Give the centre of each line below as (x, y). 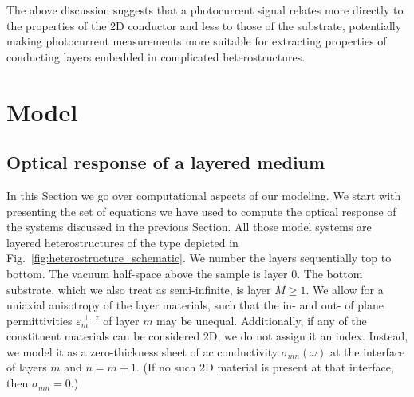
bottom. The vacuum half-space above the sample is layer (147, 273)
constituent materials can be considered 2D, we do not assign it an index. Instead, (207, 336)
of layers (27, 367)
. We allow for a (345, 289)
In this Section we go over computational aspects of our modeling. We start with (204, 195)
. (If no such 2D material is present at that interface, (265, 367)
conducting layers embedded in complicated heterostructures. (156, 56)
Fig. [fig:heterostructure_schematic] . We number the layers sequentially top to (199, 258)
